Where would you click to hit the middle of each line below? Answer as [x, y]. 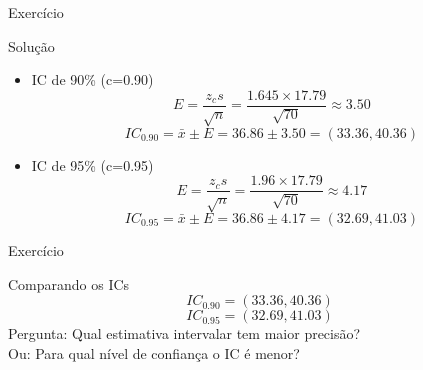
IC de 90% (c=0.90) [92, 79]
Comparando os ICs [69, 283]
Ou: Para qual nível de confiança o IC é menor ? [154, 352]
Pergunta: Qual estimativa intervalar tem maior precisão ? [184, 333]
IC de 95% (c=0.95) [92, 164]
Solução [31, 45]
